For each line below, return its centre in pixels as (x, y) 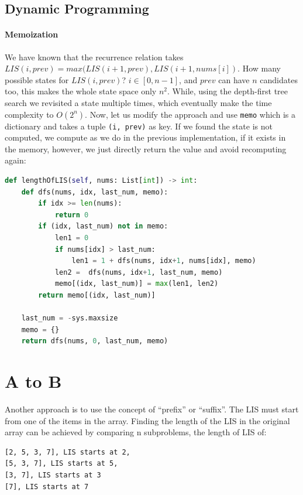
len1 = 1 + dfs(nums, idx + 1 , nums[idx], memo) (164, 261)
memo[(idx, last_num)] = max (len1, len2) (137, 284)
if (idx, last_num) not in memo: (103, 226)
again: (16, 160)
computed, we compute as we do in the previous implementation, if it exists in (145, 137)
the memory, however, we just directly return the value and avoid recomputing (146, 148)
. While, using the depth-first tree (228, 91)
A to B (33, 381)
